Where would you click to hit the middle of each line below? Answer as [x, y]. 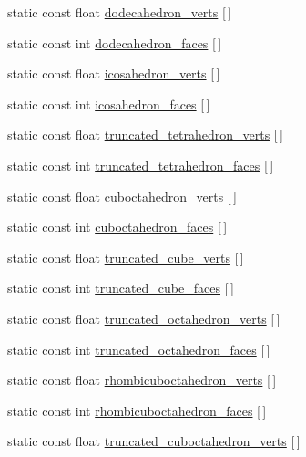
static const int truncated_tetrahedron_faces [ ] [141, 165]
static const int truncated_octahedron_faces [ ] [139, 349]
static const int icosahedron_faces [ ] [109, 104]
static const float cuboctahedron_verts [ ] [122, 196]
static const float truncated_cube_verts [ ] [126, 257]
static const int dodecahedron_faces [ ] [115, 42]
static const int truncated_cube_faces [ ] [121, 288]
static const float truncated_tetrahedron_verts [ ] [145, 135]
